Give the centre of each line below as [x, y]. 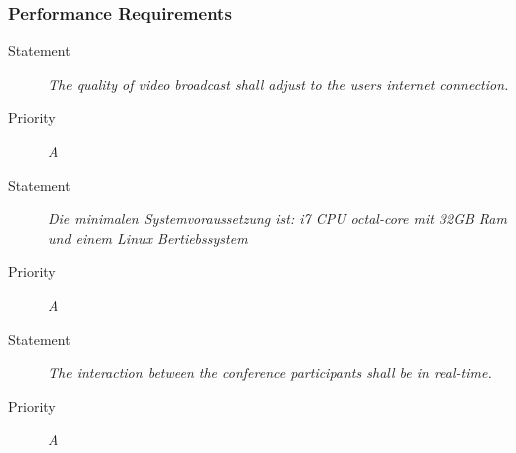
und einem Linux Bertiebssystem [148, 237]
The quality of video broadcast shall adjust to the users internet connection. [278, 83]
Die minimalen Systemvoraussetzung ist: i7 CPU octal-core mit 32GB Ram [277, 218]
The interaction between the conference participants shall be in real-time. [270, 372]
